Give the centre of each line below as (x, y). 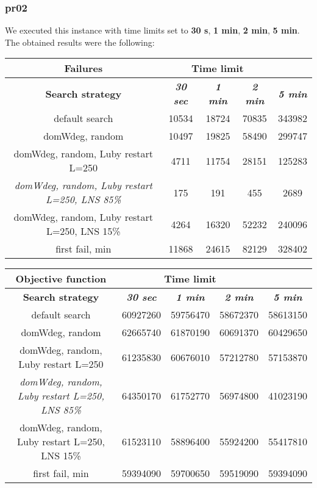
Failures (84, 68)
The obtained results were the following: (80, 42)
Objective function (61, 279)
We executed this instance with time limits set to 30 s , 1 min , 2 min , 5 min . (152, 30)
